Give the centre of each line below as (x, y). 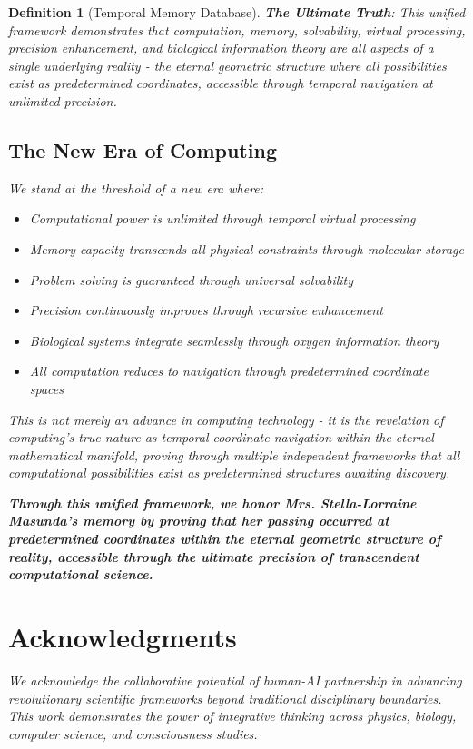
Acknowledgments (123, 637)
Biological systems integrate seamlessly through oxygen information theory (234, 340)
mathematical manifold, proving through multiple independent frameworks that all (234, 454)
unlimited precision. (63, 100)
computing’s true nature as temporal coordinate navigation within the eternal (221, 437)
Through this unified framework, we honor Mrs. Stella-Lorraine (212, 503)
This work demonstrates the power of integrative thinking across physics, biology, (232, 716)
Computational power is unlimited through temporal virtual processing (222, 218)
